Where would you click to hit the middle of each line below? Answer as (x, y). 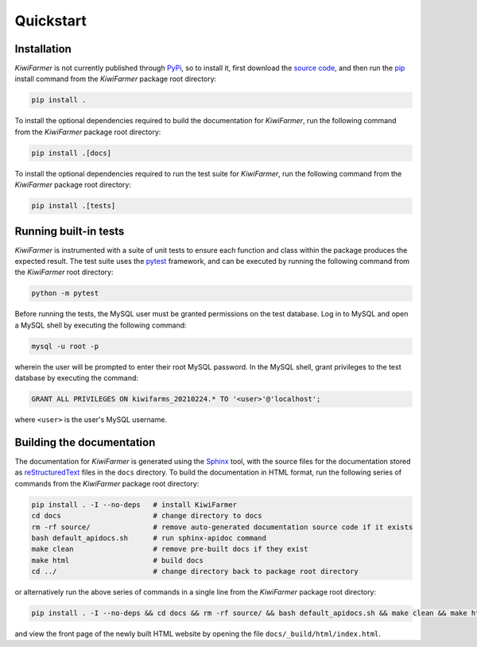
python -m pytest (65, 293)
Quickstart (51, 21)
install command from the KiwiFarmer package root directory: (116, 79)
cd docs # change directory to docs (147, 516)
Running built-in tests (70, 231)
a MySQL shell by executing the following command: (101, 325)
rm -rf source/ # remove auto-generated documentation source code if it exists (222, 527)
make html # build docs (118, 560)
